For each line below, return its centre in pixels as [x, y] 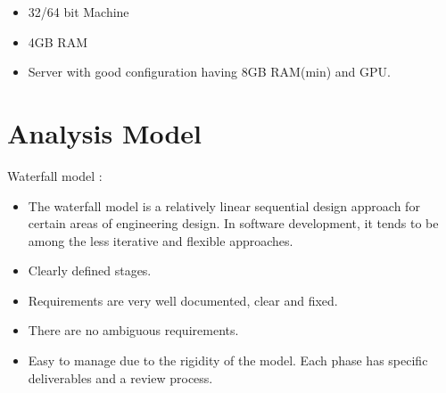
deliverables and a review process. [120, 377]
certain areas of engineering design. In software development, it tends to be [233, 223]
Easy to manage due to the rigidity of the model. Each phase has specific [228, 360]
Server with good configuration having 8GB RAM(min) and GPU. [209, 72]
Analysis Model [105, 132]
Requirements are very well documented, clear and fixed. [183, 300]
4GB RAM [58, 41]
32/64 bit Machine [78, 12]
